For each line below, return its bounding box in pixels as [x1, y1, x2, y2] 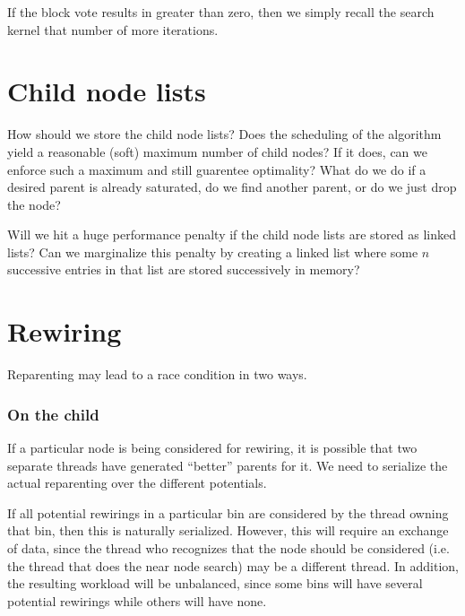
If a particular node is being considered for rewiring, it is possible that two [7, 438, 418, 456]
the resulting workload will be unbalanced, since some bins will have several [7, 574, 423, 593]
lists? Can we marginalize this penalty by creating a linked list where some [7, 242, 418, 261]
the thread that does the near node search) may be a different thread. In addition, [7, 556, 459, 575]
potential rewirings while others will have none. [7, 591, 267, 610]
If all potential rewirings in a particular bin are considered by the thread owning [7, 503, 449, 522]
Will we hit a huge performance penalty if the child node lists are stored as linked [7, 225, 456, 244]
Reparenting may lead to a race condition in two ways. [7, 365, 307, 384]
